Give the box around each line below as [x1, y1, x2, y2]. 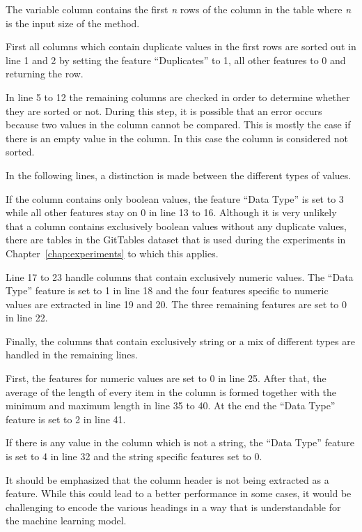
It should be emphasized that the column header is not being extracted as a [6, 472, 329, 487]
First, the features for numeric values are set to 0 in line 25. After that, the [6, 371, 326, 386]
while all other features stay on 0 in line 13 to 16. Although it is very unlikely [6, 205, 337, 220]
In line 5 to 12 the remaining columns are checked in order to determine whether [6, 89, 350, 104]
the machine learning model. [6, 513, 127, 528]
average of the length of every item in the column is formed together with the [6, 384, 337, 399]
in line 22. [6, 310, 48, 325]
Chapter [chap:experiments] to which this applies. [6, 245, 219, 260]
